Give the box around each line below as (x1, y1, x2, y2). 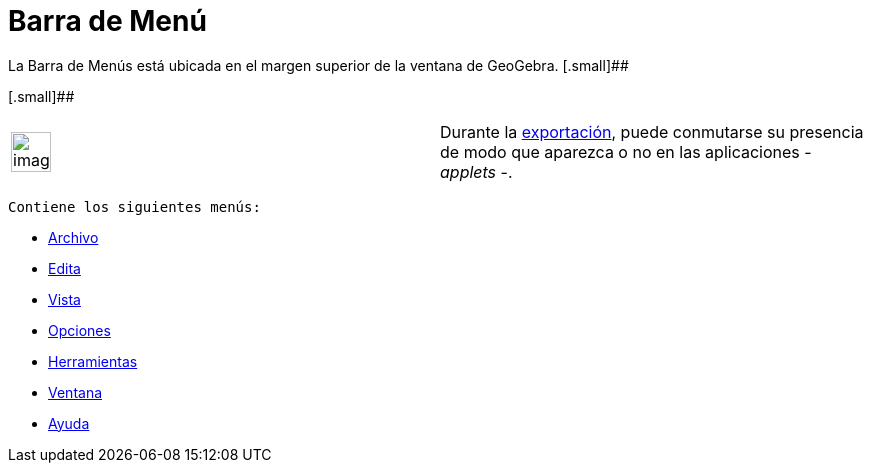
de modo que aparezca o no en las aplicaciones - (440, 141, 812, 162)
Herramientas (48, 352, 138, 370)
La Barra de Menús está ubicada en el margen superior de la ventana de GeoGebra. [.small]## (8, 56, 629, 74)
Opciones (48, 321, 111, 339)
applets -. (440, 161, 513, 182)
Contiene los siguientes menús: (8, 198, 261, 215)
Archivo (48, 228, 99, 246)
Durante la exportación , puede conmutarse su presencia (440, 121, 864, 142)
